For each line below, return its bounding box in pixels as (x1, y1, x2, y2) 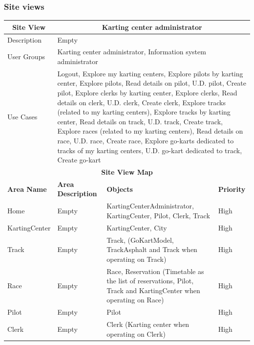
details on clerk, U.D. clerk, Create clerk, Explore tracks (57, 97, 226, 107)
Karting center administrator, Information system (57, 46, 206, 57)
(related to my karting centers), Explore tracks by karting (57, 107, 231, 117)
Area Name (7, 184, 47, 194)
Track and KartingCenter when (106, 285, 200, 295)
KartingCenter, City (106, 222, 167, 232)
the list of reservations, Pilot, (106, 276, 194, 286)
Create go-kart (57, 155, 101, 165)
